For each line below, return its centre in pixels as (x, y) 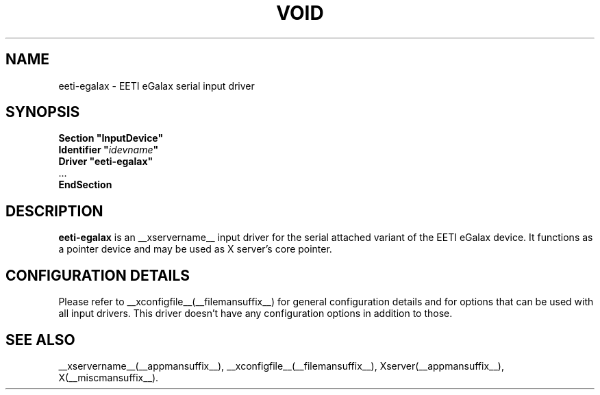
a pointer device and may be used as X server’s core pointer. (195, 249)
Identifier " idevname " (109, 150)
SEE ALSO (40, 340)
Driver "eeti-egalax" (106, 162)
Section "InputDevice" (111, 138)
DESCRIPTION (54, 211)
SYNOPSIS (43, 112)
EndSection (85, 185)
